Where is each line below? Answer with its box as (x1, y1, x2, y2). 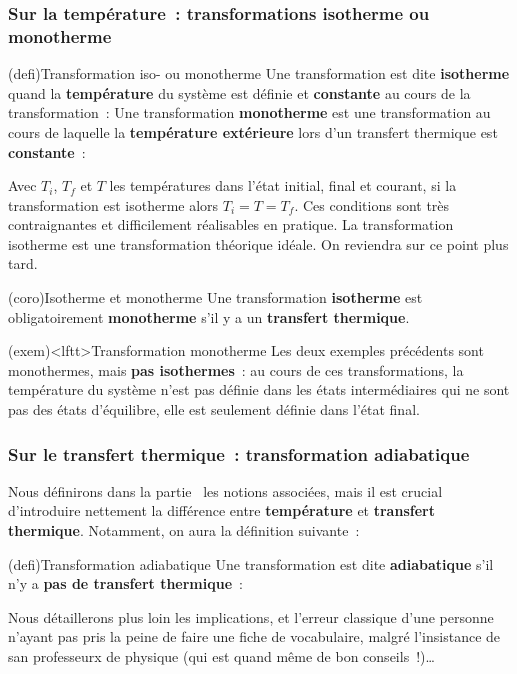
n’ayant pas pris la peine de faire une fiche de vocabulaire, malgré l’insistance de (8, 626, 501, 647)
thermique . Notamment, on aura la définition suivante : (8, 520, 360, 541)
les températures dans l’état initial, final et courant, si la (109, 175, 457, 196)
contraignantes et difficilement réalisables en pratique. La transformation (8, 214, 454, 235)
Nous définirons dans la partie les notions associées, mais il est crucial (8, 480, 443, 501)
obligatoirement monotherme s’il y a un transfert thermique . (8, 306, 410, 327)
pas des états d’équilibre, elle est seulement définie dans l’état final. (8, 399, 420, 420)
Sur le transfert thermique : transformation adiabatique (8, 441, 470, 466)
